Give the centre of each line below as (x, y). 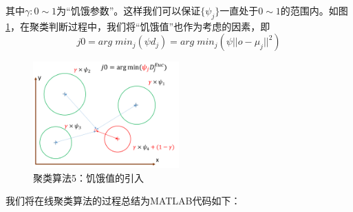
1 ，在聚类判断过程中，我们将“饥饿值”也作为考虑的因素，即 (138, 26)
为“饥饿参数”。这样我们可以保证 (129, 10)
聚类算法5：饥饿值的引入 (88, 177)
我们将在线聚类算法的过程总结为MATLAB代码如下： (123, 201)
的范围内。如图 (314, 10)
